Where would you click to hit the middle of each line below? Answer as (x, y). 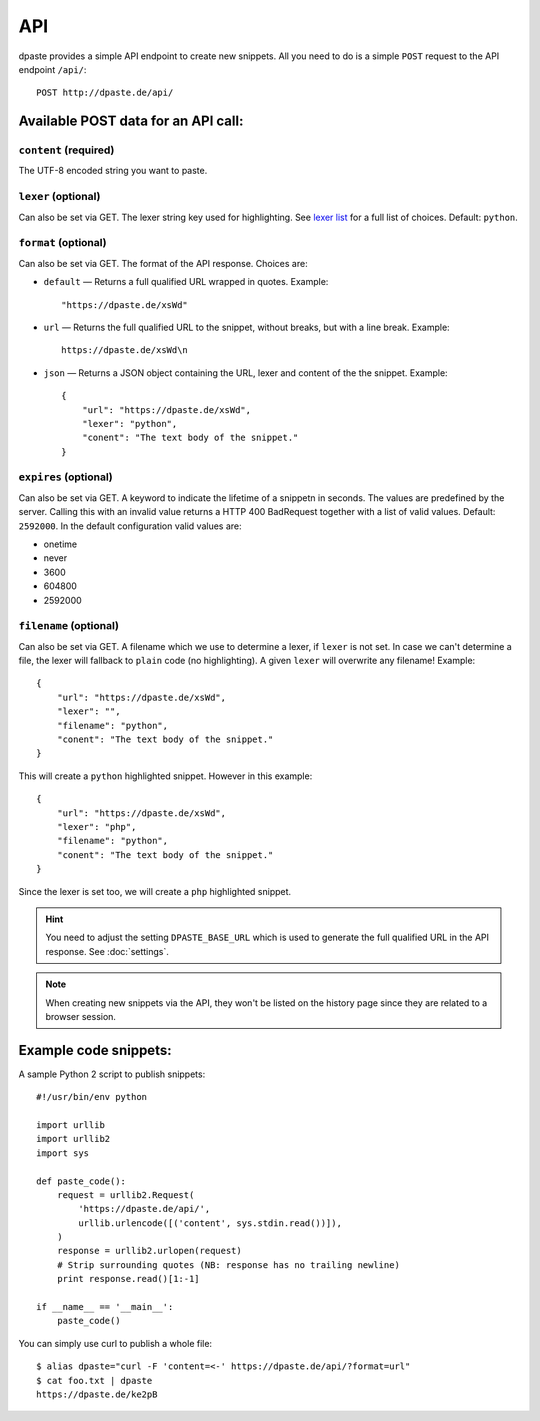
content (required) (66, 150)
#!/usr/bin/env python (92, 1097)
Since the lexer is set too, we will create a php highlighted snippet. (155, 891)
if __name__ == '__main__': (105, 1307)
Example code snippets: (95, 1050)
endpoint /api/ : (52, 69)
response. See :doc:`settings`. (107, 951)
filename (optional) (69, 626)
